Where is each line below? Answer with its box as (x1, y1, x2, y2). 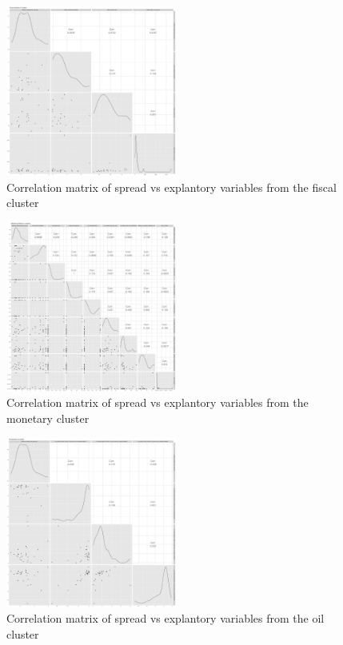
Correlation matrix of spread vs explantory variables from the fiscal (6, 178, 337, 195)
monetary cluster (6, 409, 90, 426)
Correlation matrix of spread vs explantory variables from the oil (6, 610, 325, 627)
